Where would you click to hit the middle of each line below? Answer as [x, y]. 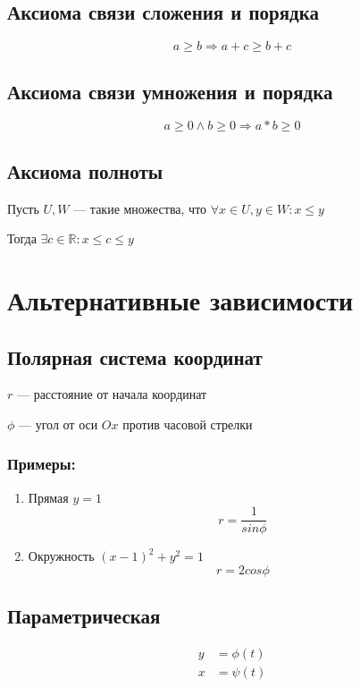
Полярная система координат [135, 356]
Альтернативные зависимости [180, 299]
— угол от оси [59, 424]
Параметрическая [84, 616]
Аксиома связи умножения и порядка [170, 91]
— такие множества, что [140, 208]
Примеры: [42, 464]
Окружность [61, 556]
